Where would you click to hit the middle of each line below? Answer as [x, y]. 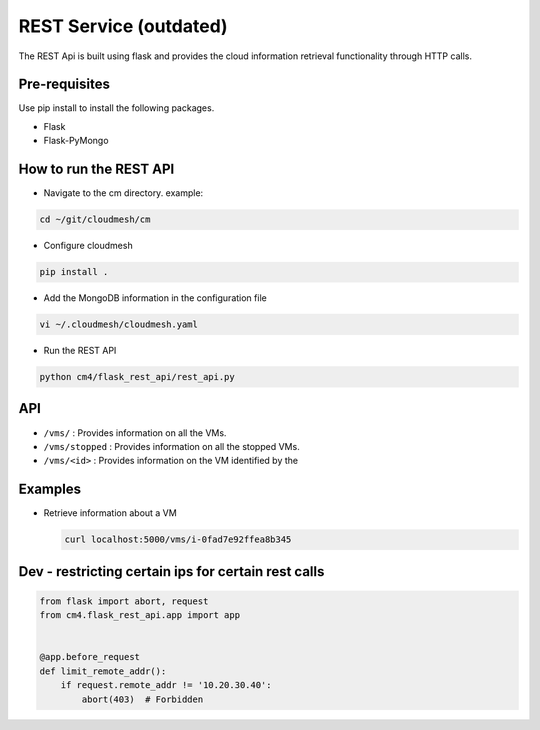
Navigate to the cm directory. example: [123, 193]
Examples [50, 489]
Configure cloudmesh [88, 246]
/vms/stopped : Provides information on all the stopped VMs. [171, 446]
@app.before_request [89, 657]
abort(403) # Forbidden [142, 699]
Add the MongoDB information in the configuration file [155, 298]
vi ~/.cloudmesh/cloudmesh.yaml [119, 324]
